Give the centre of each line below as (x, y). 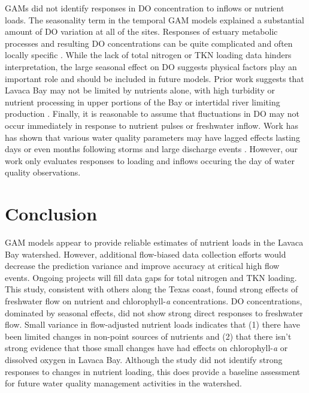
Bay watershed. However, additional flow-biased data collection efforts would (146, 254)
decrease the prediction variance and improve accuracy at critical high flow (142, 266)
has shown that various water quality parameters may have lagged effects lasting (152, 137)
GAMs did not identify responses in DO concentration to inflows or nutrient (145, 8)
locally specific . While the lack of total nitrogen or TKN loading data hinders (148, 55)
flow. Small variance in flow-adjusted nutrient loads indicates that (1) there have (153, 324)
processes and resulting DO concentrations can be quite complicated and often (149, 43)
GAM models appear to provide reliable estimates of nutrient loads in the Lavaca (154, 242)
